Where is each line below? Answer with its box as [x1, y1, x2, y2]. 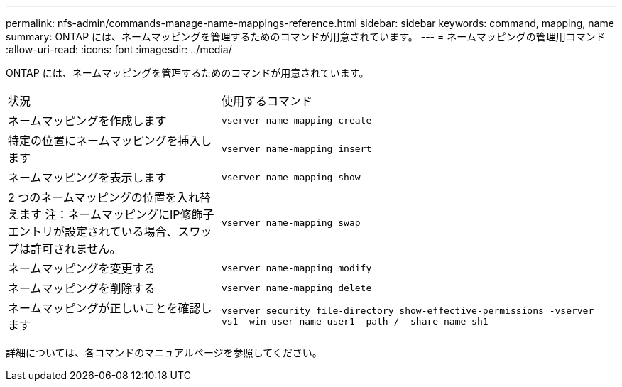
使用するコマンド [221, 94, 312, 108]
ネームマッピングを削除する [8, 281, 155, 295]
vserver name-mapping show [221, 171, 361, 182]
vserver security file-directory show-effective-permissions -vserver [221, 305, 594, 316]
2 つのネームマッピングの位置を [8, 190, 177, 205]
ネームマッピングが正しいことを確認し [8, 301, 212, 315]
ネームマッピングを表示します [8, 170, 167, 185]
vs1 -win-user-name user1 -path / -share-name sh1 [221, 316, 489, 327]
